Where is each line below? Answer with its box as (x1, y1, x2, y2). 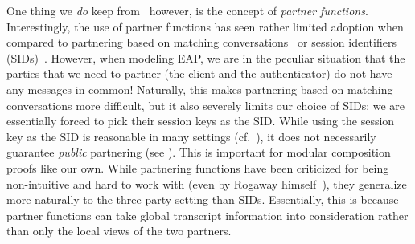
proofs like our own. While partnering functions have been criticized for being (6, 159, 389, 176)
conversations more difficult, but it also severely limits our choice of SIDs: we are (6, 96, 405, 113)
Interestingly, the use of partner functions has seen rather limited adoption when (6, 18, 404, 35)
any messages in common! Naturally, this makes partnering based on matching (6, 80, 393, 97)
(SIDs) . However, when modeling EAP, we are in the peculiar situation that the (6, 49, 405, 66)
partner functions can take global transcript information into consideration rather (6, 206, 409, 223)
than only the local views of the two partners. (6, 222, 232, 239)
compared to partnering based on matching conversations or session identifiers (6, 34, 397, 51)
